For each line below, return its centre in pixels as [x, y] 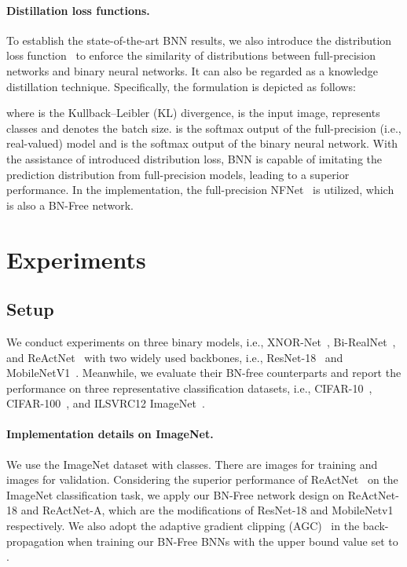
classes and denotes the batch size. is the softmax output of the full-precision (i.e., [204, 128]
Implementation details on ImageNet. [110, 434]
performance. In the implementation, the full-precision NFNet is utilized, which [200, 190]
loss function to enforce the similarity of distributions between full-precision [191, 55]
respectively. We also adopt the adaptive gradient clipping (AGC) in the [183, 526]
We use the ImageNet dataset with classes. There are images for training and [192, 464]
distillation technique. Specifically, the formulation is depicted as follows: [181, 86]
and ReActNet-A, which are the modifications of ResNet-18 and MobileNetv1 [207, 510]
